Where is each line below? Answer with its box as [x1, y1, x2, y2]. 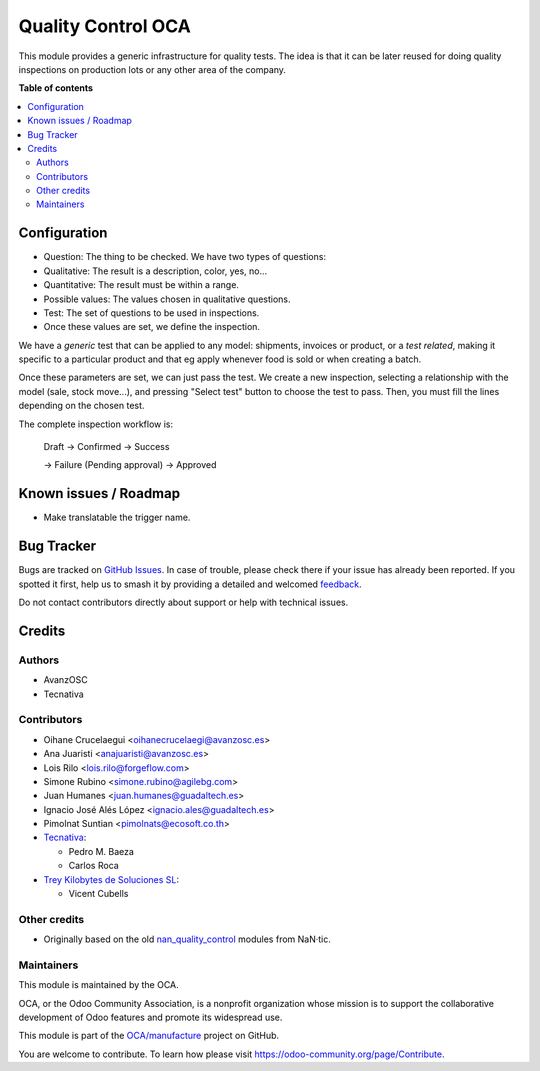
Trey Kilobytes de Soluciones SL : [43, 873, 180, 885]
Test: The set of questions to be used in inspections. [43, 306, 260, 319]
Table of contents [18, 82, 94, 94]
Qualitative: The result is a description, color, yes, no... [43, 265, 268, 277]
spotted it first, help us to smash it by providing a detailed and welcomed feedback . [18, 578, 362, 590]
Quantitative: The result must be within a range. [43, 279, 240, 291]
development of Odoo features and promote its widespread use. [18, 1011, 283, 1024]
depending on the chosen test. [18, 400, 145, 412]
